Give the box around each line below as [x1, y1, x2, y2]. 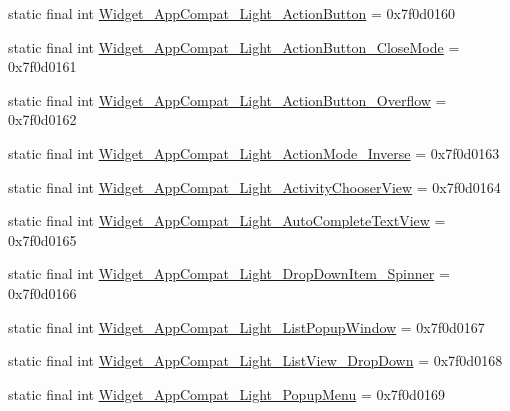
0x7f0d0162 [8, 109, 77, 130]
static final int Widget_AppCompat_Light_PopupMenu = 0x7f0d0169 [8, 383, 445, 404]
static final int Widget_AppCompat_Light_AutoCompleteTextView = [8, 210, 446, 231]
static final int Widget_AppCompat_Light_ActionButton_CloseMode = [8, 36, 460, 57]
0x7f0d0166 [8, 282, 77, 303]
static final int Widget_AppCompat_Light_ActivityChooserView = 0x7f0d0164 [8, 176, 501, 197]
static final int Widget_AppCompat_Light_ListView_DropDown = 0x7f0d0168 [8, 350, 503, 371]
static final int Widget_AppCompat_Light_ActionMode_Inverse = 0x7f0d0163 [8, 142, 500, 163]
